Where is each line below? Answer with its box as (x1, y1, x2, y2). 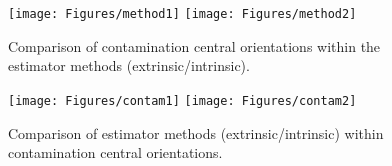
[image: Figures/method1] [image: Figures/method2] (8, 7, 357, 21)
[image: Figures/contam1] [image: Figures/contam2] (8, 93, 357, 108)
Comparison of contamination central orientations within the (8, 35, 381, 56)
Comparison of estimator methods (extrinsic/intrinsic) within (8, 122, 384, 143)
